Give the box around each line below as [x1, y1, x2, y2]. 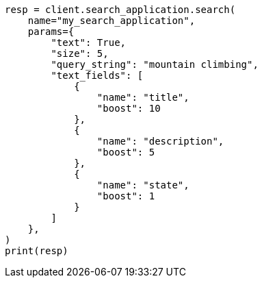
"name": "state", [96, 180, 189, 190]
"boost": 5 [96, 147, 155, 158]
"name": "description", [96, 136, 224, 147]
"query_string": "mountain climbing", [51, 59, 259, 70]
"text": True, [51, 37, 127, 48]
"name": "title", [96, 92, 189, 103]
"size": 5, [51, 48, 109, 59]
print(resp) [5, 245, 68, 256]
